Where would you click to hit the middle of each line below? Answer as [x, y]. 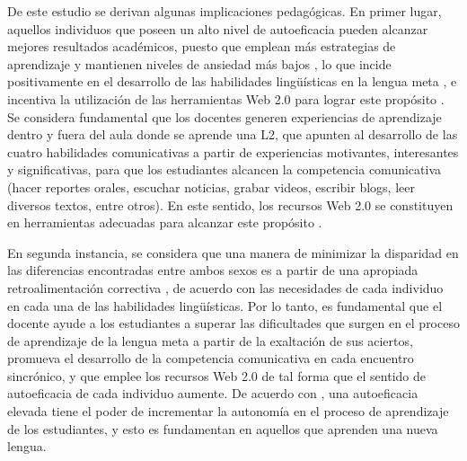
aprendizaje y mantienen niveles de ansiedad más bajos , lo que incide [199, 63]
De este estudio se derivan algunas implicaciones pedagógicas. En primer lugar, [225, 11]
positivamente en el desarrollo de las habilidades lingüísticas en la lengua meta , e [232, 81]
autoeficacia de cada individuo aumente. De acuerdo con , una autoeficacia [213, 393]
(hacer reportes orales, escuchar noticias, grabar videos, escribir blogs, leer [211, 186]
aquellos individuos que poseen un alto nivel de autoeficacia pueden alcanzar [218, 28]
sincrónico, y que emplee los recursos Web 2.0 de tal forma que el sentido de [216, 375]
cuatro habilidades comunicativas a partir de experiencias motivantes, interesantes [233, 151]
